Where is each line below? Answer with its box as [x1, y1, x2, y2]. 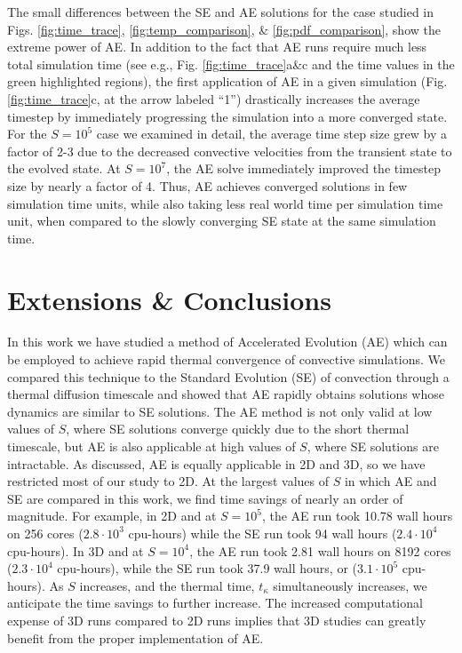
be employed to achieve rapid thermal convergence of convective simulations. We [7, 350, 445, 369]
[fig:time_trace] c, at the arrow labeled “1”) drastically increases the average [7, 89, 420, 108]
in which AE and [344, 472, 437, 490]
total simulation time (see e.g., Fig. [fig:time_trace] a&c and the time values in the [7, 54, 455, 73]
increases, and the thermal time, [79, 576, 255, 594]
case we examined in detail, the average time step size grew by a [96, 124, 448, 143]
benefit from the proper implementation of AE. [7, 628, 264, 647]
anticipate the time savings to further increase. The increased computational [7, 593, 423, 612]
